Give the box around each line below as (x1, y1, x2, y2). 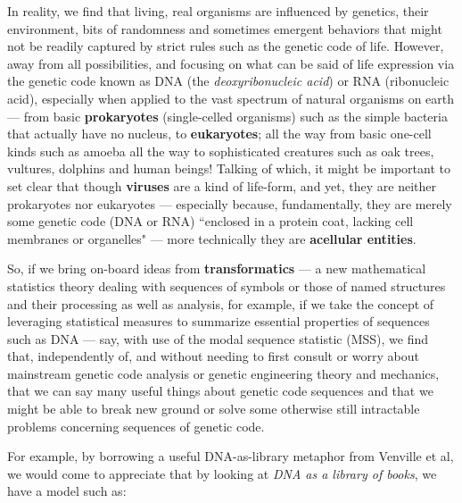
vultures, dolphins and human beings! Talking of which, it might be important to (7, 159, 450, 178)
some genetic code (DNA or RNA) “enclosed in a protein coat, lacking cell (7, 212, 414, 231)
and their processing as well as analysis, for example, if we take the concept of (7, 294, 434, 313)
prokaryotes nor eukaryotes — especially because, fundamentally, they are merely (7, 194, 452, 213)
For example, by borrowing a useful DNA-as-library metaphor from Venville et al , (7, 447, 454, 465)
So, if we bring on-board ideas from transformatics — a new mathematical (7, 259, 426, 278)
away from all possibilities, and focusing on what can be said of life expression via (7, 54, 455, 72)
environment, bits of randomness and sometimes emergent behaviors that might (7, 19, 442, 38)
